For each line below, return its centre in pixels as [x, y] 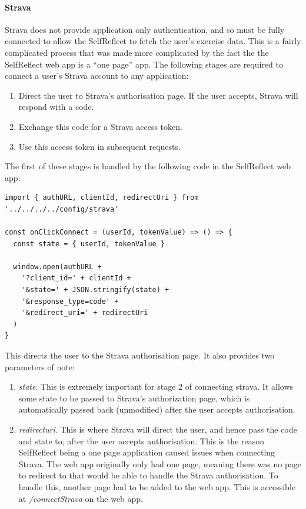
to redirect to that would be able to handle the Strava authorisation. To [148, 475]
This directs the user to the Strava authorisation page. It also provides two [140, 355]
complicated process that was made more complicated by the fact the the [137, 52]
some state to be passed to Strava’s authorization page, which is [134, 398]
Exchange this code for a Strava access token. [100, 126]
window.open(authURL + [57, 267]
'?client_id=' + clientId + [76, 278]
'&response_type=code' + [70, 301]
